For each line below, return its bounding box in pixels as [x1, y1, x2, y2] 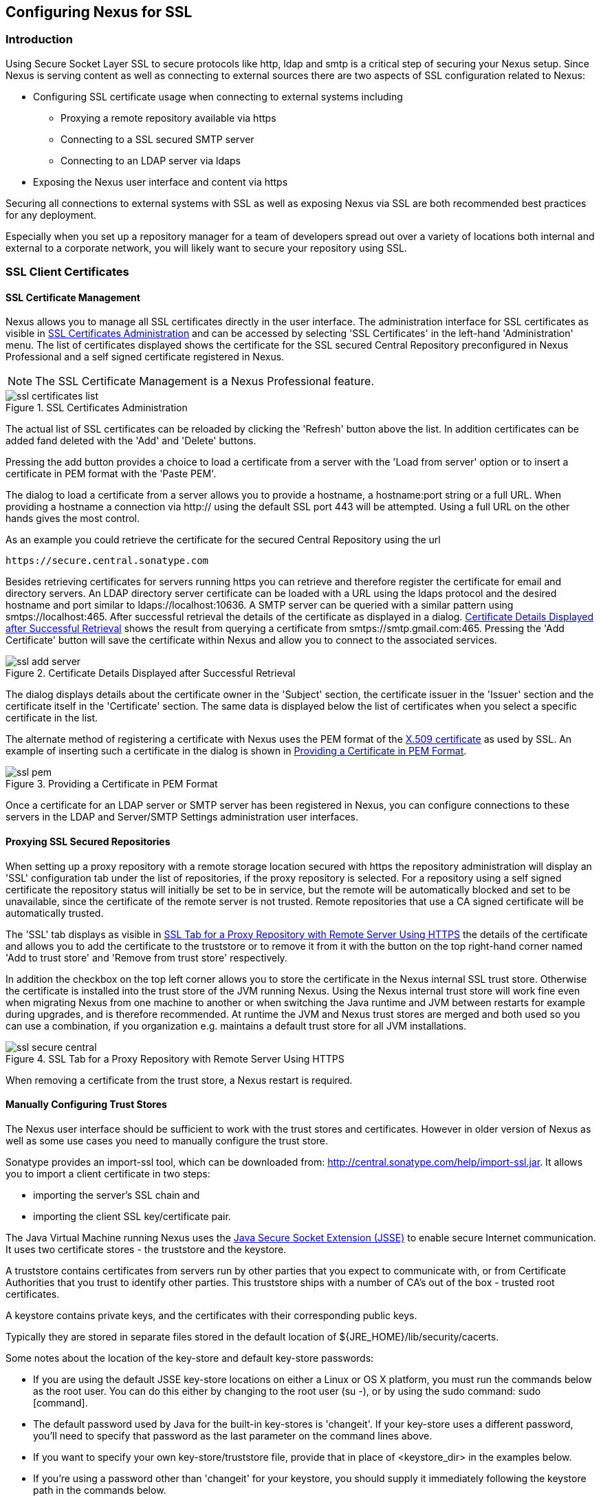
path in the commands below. [33, 1483, 166, 1496]
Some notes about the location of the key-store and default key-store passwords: [6, 1351, 374, 1364]
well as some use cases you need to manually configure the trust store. [6, 1134, 329, 1146]
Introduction [6, 32, 73, 47]
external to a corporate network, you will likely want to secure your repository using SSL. [6, 241, 407, 254]
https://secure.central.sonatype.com [6, 555, 209, 567]
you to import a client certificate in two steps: [6, 1167, 210, 1180]
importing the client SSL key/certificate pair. [33, 1210, 231, 1222]
